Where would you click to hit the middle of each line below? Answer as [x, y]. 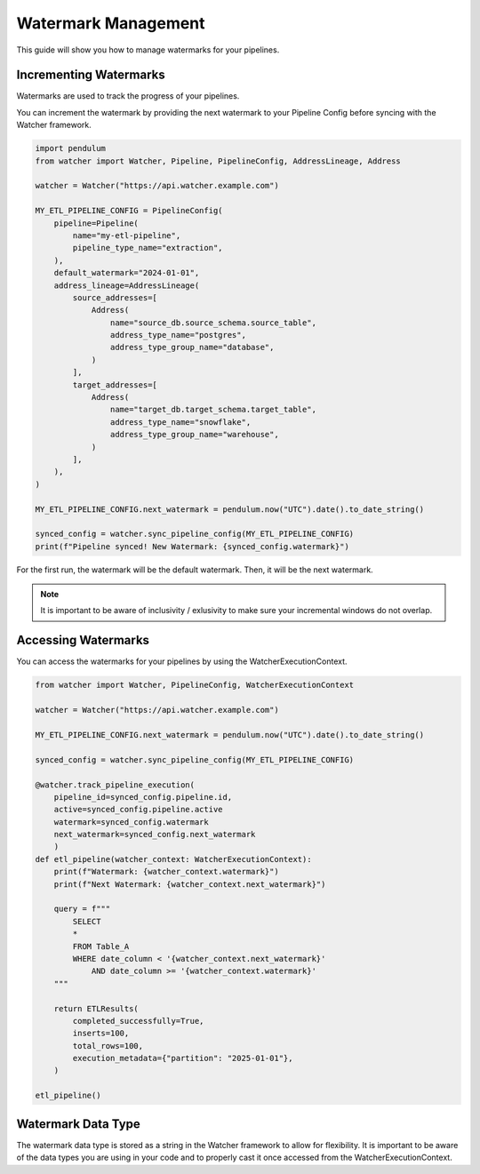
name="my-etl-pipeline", [127, 235]
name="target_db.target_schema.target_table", [213, 410]
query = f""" [82, 909]
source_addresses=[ [115, 297]
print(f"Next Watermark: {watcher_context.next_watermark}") [190, 884]
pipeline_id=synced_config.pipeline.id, [143, 797]
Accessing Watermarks [83, 640]
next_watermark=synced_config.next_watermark [155, 835]
